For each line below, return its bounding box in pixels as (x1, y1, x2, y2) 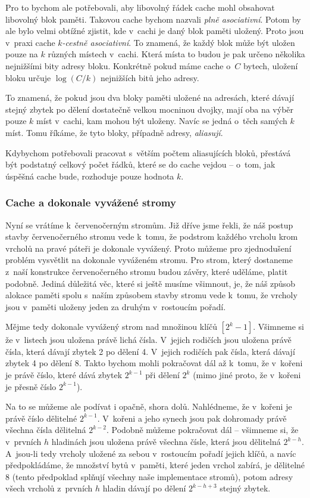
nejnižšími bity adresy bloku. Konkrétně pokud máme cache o (5, 59, 231, 72)
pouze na (5, 48, 38, 60)
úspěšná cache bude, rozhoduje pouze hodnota (5, 169, 174, 182)
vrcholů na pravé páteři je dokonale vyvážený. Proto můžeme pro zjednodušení (5, 242, 292, 254)
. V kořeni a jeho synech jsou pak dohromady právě (97, 412, 287, 424)
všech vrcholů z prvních (5, 482, 93, 494)
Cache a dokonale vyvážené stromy (5, 195, 176, 210)
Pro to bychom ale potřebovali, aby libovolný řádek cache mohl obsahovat (5, 1, 275, 13)
